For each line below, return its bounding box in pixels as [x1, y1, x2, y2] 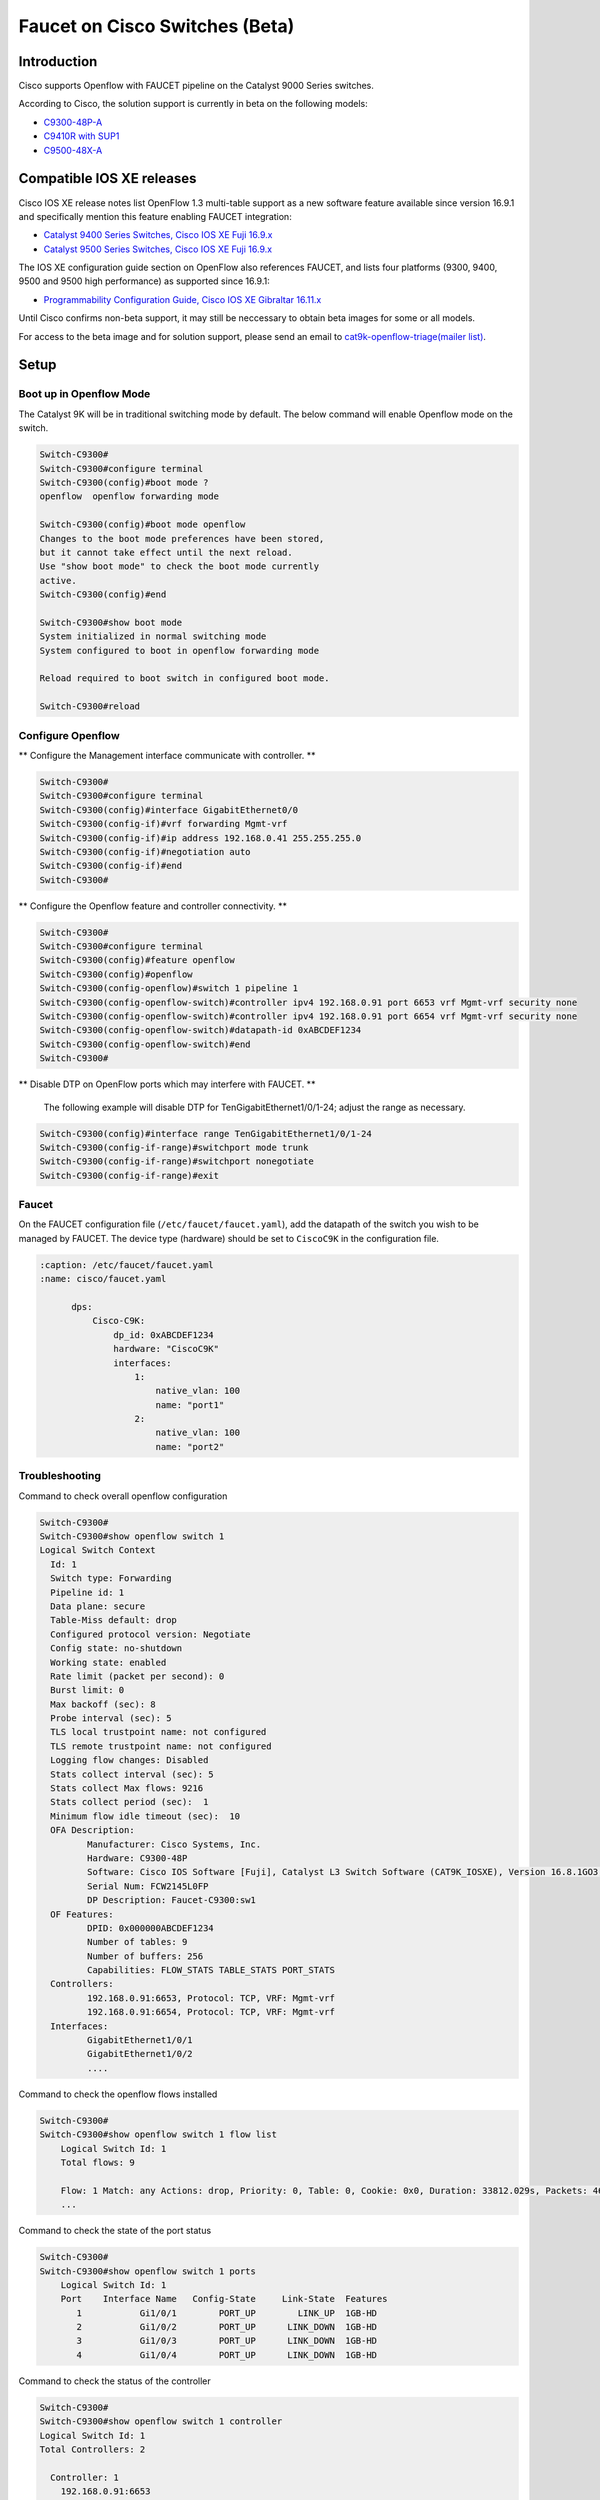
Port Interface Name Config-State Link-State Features [60, 2293, 388, 2305]
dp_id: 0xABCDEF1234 [113, 1329, 214, 1340]
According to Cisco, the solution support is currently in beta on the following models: [18, 98, 369, 110]
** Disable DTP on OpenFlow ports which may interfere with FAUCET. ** [18, 1078, 316, 1090]
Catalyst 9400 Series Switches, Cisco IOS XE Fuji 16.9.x [43, 229, 273, 241]
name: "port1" [155, 1399, 225, 1410]
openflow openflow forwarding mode [39, 491, 220, 502]
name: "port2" [155, 1441, 225, 1452]
